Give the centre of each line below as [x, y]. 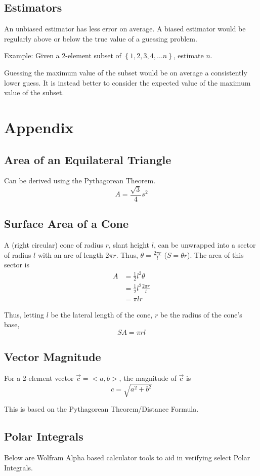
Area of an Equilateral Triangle [88, 159]
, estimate [188, 55]
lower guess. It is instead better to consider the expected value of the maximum [127, 82]
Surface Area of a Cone [67, 224]
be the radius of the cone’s [201, 314]
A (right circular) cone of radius [54, 244]
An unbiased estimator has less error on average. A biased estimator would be [125, 29]
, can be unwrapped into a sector [205, 244]
